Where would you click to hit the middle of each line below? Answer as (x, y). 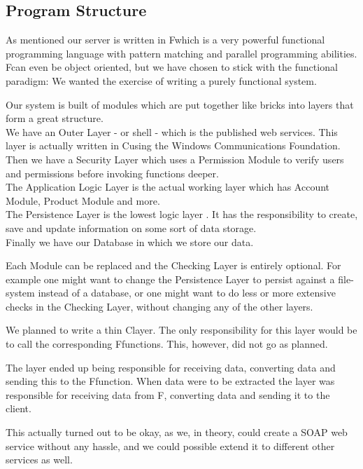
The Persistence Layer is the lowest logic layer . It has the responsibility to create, (182, 214)
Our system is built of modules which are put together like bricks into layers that (180, 104)
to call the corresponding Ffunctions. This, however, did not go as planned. (167, 344)
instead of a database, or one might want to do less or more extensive (187, 293)
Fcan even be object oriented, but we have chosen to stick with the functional (172, 67)
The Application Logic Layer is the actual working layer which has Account (168, 187)
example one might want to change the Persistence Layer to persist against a (170, 279)
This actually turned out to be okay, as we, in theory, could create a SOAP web (177, 432)
